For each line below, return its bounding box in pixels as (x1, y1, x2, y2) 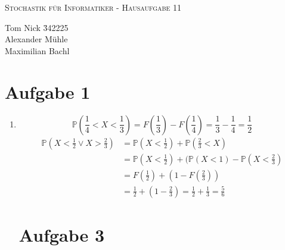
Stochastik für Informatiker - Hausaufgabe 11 (5, 1, 182, 13)
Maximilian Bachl (5, 44, 70, 57)
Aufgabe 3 (18, 222, 105, 246)
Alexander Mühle (5, 33, 68, 45)
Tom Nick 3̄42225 (5, 21, 69, 33)
